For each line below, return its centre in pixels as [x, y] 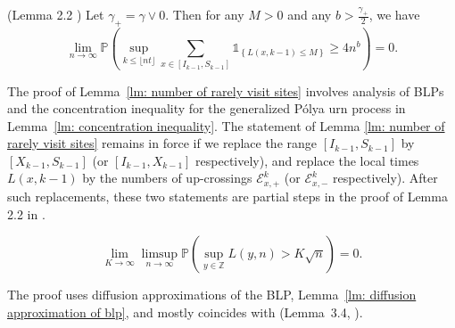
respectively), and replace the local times [307, 160]
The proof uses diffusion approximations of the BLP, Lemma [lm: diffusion [212, 295]
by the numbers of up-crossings [167, 178]
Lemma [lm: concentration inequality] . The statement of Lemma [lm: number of [226, 125]
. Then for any [205, 14]
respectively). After [385, 178]
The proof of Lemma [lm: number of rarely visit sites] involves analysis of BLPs [226, 90]
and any [310, 14]
